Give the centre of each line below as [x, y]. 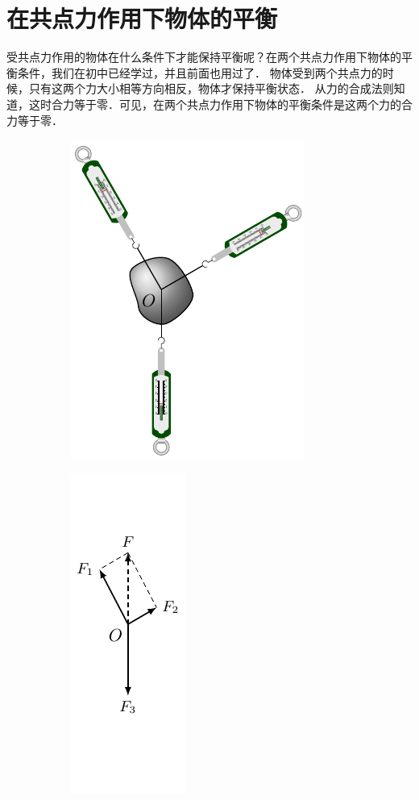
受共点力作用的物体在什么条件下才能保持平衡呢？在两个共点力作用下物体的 [204, 57]
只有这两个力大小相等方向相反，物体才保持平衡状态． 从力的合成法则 [211, 88]
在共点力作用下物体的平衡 [142, 18]
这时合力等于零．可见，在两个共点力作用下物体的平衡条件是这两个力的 [215, 104]
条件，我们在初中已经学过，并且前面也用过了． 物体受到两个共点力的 [200, 72]
